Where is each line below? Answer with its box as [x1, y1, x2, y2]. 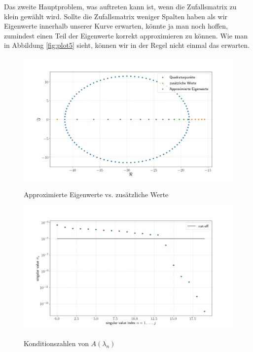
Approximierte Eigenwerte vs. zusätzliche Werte [24, 189, 169, 199]
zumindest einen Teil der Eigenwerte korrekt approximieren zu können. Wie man [4, 30, 248, 40]
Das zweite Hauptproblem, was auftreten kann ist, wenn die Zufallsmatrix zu [4, 1, 237, 11]
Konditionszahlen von [24, 338, 89, 348]
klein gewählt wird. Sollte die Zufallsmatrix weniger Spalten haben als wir [4, 11, 228, 21]
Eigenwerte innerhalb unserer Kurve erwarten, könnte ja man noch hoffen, [4, 21, 228, 31]
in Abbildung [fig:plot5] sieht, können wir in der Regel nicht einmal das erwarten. [4, 40, 250, 50]
